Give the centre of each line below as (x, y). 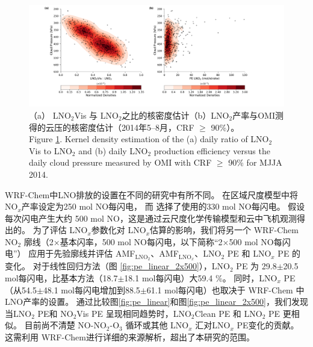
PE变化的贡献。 (268, 325)
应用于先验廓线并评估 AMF (82, 253)
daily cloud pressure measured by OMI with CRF (120, 162)
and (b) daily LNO (113, 150)
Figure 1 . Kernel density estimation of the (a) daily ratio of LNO (149, 139)
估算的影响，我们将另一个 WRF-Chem (224, 230)
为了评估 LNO (60, 230)
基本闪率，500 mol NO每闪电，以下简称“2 (141, 241)
